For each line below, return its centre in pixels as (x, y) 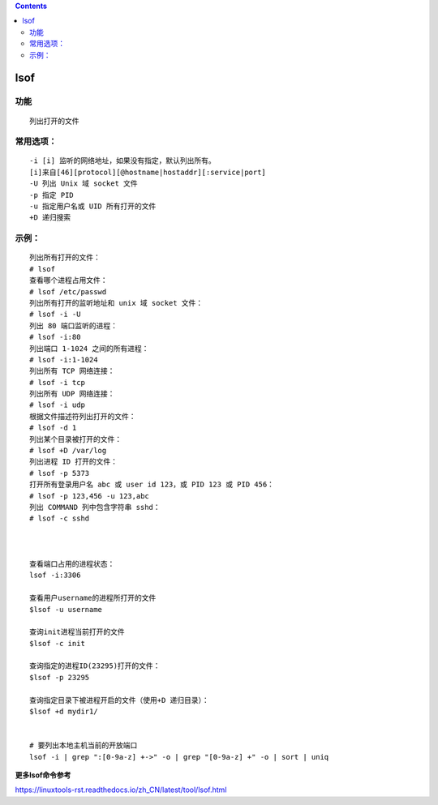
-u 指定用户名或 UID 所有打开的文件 (93, 206)
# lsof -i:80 (55, 337)
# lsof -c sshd (60, 518)
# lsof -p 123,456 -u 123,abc (90, 496)
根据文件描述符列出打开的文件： (83, 416)
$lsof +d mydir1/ (64, 712)
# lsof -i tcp (57, 382)
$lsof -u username (66, 609)
